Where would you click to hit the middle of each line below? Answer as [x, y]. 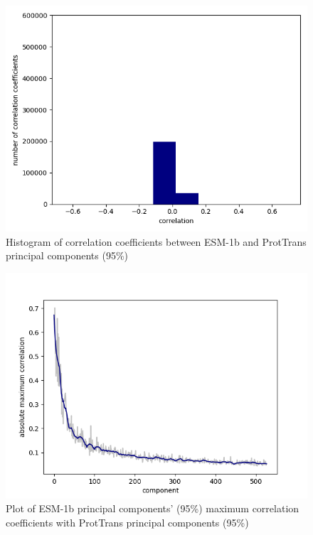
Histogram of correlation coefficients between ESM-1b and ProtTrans [156, 241]
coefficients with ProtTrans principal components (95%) [127, 522]
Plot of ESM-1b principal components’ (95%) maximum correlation [153, 508]
